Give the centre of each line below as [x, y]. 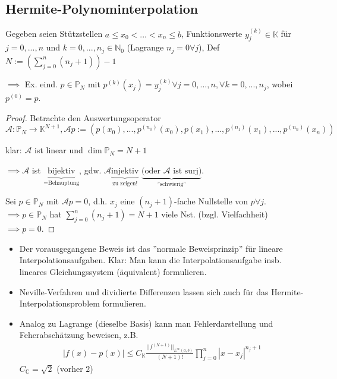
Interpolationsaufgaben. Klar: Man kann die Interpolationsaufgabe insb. [150, 260]
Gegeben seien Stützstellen [54, 34]
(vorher [70, 368]
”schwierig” [171, 184]
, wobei [280, 84]
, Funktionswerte [212, 34]
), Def [209, 47]
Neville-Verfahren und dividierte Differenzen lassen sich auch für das [144, 291]
